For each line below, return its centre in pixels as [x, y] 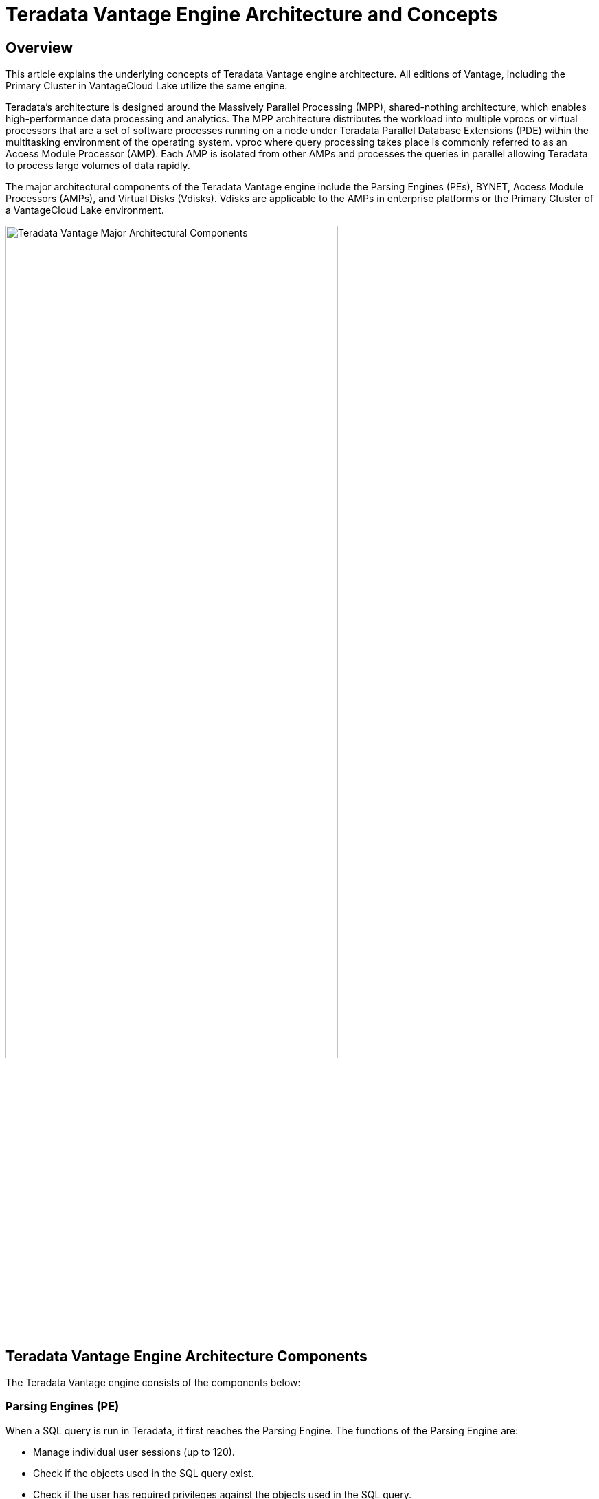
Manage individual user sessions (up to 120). [134, 1452]
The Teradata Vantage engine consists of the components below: [153, 1383]
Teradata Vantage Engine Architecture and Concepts [252, 14]
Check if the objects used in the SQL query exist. [144, 1473]
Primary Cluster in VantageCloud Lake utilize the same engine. [147, 86]
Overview [39, 47]
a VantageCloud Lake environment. [85, 210]
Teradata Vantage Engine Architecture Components [187, 1356]
